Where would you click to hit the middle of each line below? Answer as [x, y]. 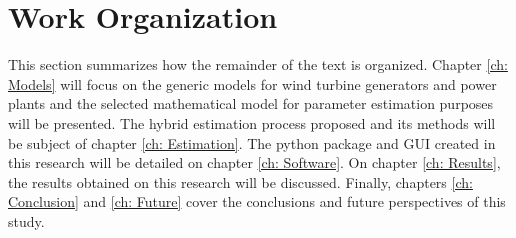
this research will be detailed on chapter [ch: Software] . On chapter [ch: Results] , [254, 162]
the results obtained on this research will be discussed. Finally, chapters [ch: [240, 181]
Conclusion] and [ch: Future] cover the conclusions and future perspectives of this [257, 201]
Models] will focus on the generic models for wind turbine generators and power [252, 83]
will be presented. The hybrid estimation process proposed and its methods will [252, 122]
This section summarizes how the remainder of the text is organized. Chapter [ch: [258, 64]
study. [26, 220]
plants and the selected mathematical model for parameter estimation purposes [251, 103]
